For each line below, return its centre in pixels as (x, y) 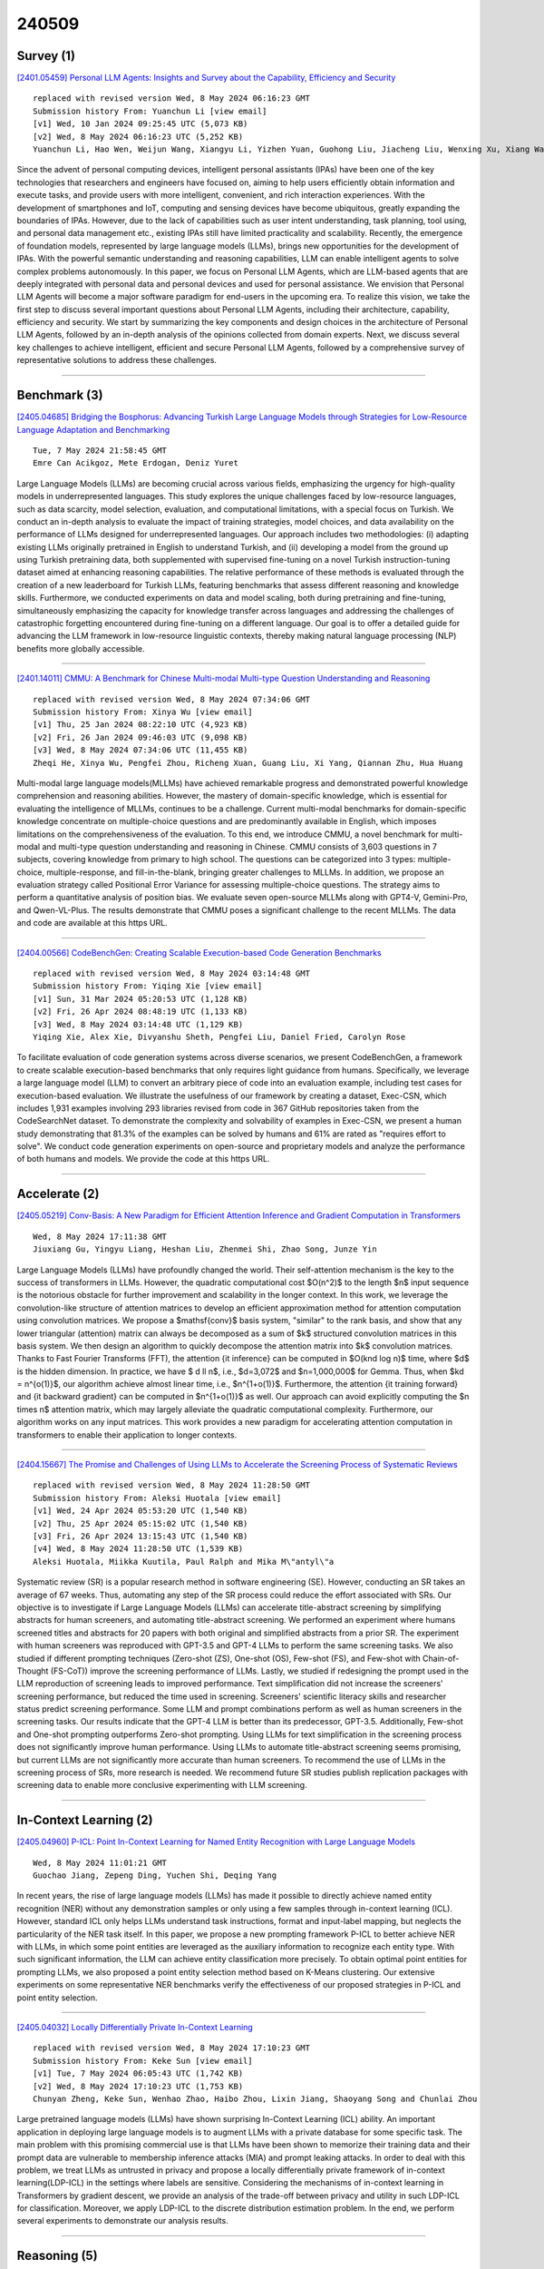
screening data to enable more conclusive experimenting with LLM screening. (162, 1785)
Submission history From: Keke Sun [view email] (143, 2061)
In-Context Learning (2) (85, 1820)
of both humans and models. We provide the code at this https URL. (143, 1159)
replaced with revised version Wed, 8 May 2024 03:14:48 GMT (171, 974)
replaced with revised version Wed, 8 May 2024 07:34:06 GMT (171, 699)
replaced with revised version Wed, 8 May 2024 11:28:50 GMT (171, 1485)
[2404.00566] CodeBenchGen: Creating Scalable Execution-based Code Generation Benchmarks (199, 952)
